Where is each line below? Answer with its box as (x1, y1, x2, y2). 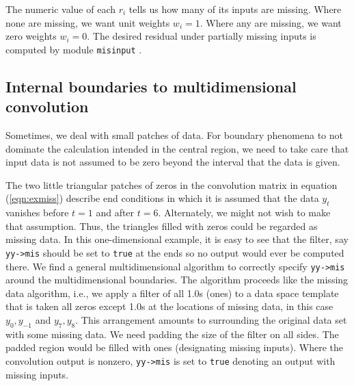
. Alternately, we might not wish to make (158, 205, 331, 220)
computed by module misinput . (5, 42, 142, 56)
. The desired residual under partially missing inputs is (87, 29, 316, 43)
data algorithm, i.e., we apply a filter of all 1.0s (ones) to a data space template (5, 285, 339, 300)
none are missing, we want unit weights (5, 15, 170, 29)
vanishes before (5, 205, 69, 220)
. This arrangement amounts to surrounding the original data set (75, 313, 347, 327)
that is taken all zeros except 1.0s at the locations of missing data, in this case (5, 299, 333, 313)
